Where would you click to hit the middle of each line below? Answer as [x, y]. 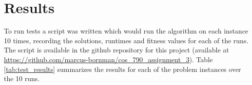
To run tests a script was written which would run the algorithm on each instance [126, 31]
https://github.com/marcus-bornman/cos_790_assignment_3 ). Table [108, 59]
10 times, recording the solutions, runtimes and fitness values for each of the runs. [126, 40]
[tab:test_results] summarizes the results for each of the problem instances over [123, 69]
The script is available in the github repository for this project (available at [116, 50]
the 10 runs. [22, 78]
